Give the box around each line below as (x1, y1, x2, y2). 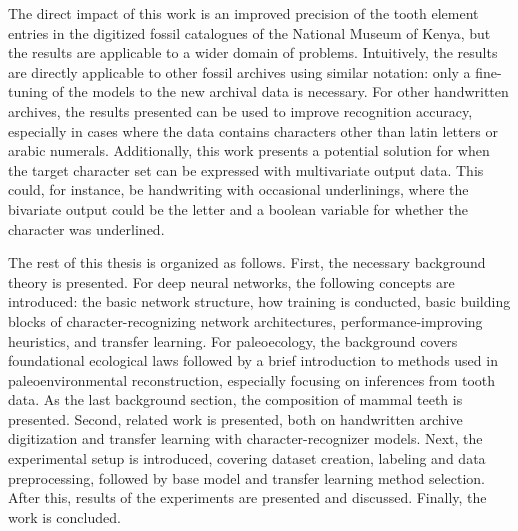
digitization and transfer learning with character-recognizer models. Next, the (8, 428, 483, 449)
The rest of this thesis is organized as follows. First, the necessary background (8, 252, 486, 273)
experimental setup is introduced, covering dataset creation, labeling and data (8, 448, 486, 469)
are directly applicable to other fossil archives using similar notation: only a (8, 61, 471, 82)
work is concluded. (8, 506, 121, 527)
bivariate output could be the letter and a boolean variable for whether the (8, 198, 468, 219)
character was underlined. (8, 218, 165, 239)
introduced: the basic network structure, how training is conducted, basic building (8, 291, 511, 312)
